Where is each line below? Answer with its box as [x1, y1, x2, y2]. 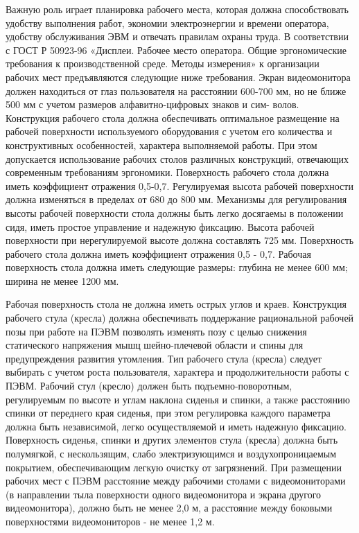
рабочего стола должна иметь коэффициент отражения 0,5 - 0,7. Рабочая [6, 246, 311, 261]
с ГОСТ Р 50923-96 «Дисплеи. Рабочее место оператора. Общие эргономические [6, 42, 347, 57]
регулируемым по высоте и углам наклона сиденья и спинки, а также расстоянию [6, 392, 350, 406]
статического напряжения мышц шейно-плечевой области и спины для [6, 338, 304, 352]
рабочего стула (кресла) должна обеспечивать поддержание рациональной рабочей [6, 311, 354, 325]
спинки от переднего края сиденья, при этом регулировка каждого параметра [6, 405, 331, 420]
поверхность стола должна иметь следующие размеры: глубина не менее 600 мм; [6, 260, 348, 274]
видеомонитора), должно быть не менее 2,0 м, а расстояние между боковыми [6, 500, 333, 515]
